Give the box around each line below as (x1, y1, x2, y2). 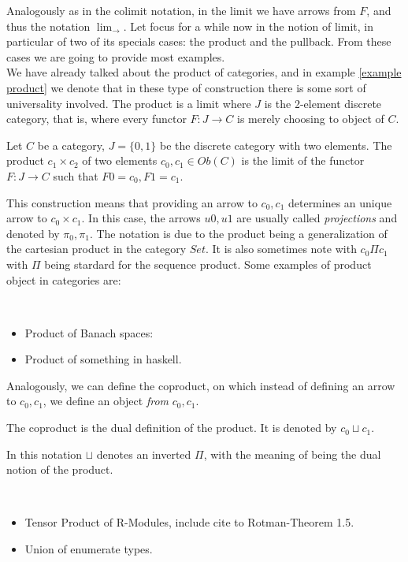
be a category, (37, 136, 105, 153)
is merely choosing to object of (237, 110, 384, 127)
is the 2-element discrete (264, 95, 382, 111)
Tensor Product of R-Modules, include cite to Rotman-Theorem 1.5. (24, 514, 354, 530)
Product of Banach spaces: (24, 324, 154, 341)
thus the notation (6, 17, 91, 34)
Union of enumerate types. (24, 541, 153, 557)
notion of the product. (6, 461, 113, 478)
